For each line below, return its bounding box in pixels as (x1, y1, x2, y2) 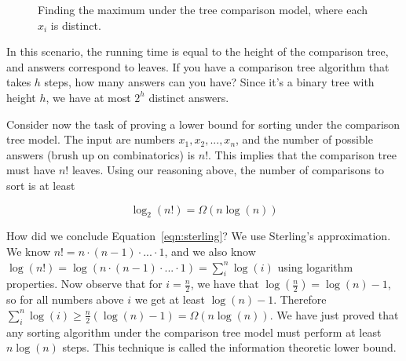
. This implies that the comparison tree (208, 146, 397, 162)
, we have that (190, 275, 259, 292)
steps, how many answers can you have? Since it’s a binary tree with (44, 74, 375, 90)
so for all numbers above (6, 291, 124, 308)
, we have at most (46, 89, 131, 105)
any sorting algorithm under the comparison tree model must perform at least (6, 323, 382, 340)
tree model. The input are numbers (6, 131, 175, 148)
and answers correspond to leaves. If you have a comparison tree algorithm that (6, 58, 390, 75)
